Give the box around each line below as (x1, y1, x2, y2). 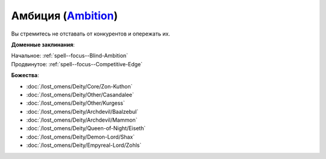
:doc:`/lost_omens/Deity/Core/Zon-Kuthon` (26, 83, 133, 90)
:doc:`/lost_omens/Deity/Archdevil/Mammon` (26, 116, 138, 123)
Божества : (11, 72, 39, 79)
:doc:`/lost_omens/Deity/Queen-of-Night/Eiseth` (26, 125, 146, 132)
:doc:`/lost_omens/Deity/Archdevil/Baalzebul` (26, 108, 139, 115)
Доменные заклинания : (11, 41, 75, 48)
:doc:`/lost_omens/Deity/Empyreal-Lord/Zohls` (26, 142, 142, 149)
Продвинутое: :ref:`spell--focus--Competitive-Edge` (11, 60, 143, 67)
